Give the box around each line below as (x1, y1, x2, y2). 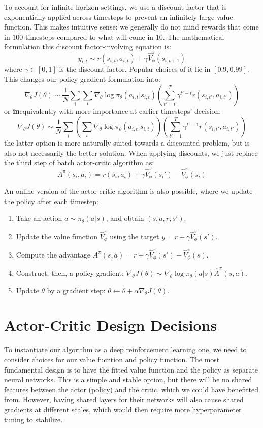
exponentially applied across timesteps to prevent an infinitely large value (4, 11, 233, 22)
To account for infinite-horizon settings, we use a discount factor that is (4, 2, 227, 12)
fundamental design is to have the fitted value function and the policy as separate (4, 364, 258, 375)
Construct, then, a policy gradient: (16, 268, 124, 278)
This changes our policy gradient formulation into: (4, 74, 160, 84)
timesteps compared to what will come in (25, 31, 154, 42)
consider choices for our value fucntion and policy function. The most (4, 354, 220, 364)
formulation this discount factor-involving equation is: (4, 41, 171, 52)
